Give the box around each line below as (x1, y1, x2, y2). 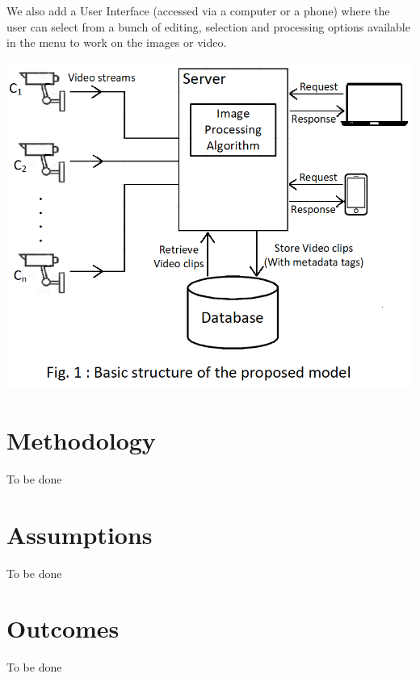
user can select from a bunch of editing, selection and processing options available (6, 18, 410, 35)
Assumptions (6, 517, 153, 550)
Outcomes (6, 612, 120, 645)
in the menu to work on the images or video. (6, 34, 227, 51)
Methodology (6, 424, 156, 456)
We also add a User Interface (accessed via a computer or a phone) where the (6, 2, 390, 19)
